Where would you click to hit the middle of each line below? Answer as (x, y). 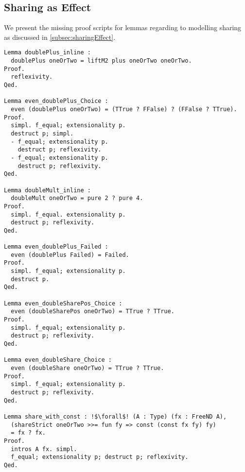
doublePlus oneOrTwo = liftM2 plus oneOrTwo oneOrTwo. (101, 61)
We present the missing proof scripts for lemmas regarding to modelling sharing (123, 27)
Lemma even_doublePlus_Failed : (56, 247)
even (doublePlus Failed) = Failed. (70, 255)
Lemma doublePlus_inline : (47, 53)
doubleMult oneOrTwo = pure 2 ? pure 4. (77, 198)
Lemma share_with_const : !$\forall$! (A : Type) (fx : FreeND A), (115, 416)
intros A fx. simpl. (44, 449)
